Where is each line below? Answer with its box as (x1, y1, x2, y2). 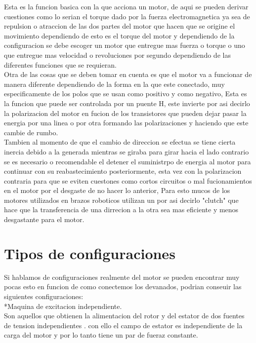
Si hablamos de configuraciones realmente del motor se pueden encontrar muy (4, 271, 240, 282)
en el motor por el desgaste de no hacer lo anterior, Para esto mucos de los (4, 185, 230, 195)
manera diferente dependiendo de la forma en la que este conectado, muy (4, 78, 225, 89)
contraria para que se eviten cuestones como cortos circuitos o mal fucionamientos (4, 175, 252, 186)
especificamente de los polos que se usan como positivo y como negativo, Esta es (4, 88, 247, 99)
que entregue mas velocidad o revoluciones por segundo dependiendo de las (4, 49, 231, 60)
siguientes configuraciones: (4, 291, 84, 301)
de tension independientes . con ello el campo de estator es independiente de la (4, 320, 243, 330)
